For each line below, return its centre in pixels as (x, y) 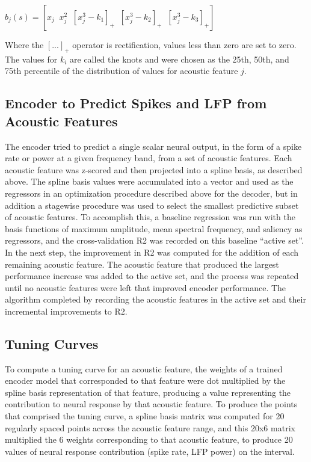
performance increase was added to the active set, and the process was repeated (152, 276)
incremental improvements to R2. (66, 311)
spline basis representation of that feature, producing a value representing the (148, 392)
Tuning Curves (52, 343)
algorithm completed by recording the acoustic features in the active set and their (155, 299)
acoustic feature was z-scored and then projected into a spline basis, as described (154, 169)
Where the (24, 45)
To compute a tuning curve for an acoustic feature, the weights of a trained (144, 368)
